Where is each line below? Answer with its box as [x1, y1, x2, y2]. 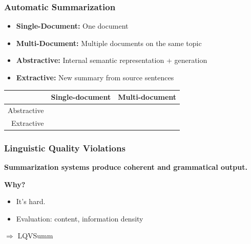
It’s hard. [16, 196, 46, 207]
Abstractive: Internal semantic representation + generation [16, 55, 207, 65]
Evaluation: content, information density [16, 213, 143, 224]
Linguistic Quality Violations [4, 141, 126, 154]
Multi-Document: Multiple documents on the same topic [16, 37, 202, 48]
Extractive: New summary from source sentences [16, 72, 174, 82]
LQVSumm [17, 230, 53, 241]
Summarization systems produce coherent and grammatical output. [4, 162, 247, 172]
